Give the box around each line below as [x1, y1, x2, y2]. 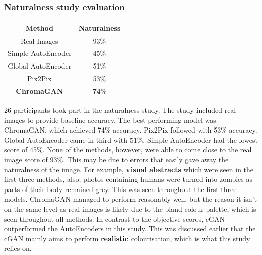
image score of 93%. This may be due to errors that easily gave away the [4, 154, 229, 164]
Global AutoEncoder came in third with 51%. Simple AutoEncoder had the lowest [4, 134, 258, 145]
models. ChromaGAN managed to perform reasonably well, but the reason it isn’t [4, 194, 257, 204]
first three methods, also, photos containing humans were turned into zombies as [4, 174, 253, 184]
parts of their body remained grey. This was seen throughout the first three [4, 183, 237, 194]
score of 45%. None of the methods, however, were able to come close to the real [4, 144, 252, 155]
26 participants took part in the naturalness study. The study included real [4, 105, 236, 115]
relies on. [4, 243, 32, 253]
